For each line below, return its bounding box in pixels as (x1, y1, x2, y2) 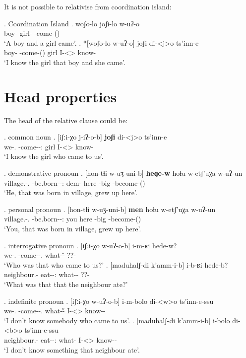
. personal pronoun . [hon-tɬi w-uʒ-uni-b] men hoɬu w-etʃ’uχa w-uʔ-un (4, 204, 216, 214)
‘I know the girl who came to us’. (4, 151, 104, 161)
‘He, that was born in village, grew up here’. (4, 187, 137, 198)
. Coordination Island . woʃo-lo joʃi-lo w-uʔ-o (4, 18, 140, 28)
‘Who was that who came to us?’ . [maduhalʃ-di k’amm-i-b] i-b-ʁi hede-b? (4, 259, 228, 270)
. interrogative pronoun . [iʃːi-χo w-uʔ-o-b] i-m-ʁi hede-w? (4, 240, 177, 250)
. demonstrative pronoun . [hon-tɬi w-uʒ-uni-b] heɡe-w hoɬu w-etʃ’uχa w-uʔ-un (4, 168, 243, 178)
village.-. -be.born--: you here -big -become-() (4, 214, 141, 224)
